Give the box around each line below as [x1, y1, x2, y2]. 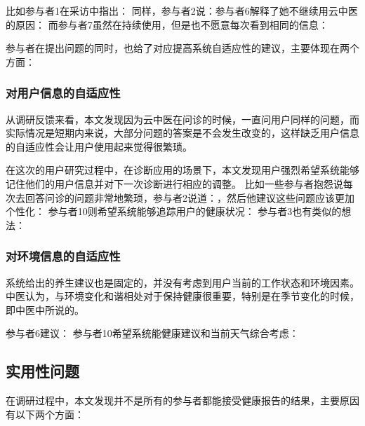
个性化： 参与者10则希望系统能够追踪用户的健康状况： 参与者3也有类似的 [6, 204, 342, 219]
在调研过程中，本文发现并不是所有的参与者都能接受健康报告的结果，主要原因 [6, 393, 359, 408]
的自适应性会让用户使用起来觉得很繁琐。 [6, 139, 192, 153]
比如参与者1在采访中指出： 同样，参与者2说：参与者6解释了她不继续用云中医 [6, 4, 358, 18]
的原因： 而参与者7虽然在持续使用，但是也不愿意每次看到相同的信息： [6, 17, 328, 32]
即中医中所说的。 [6, 302, 84, 317]
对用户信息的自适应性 [6, 84, 121, 102]
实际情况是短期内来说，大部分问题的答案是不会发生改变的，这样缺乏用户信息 [6, 125, 359, 140]
